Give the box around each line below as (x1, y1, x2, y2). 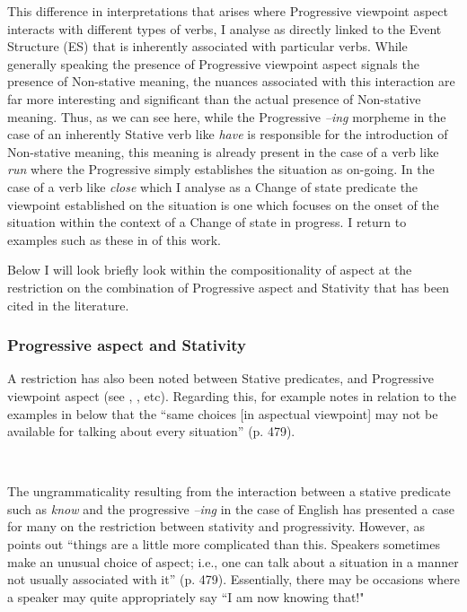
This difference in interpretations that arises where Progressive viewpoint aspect (7, 2, 448, 20)
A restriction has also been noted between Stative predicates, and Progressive (7, 369, 434, 388)
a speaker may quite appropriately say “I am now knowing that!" (7, 587, 365, 606)
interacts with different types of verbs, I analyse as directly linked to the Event (7, 19, 442, 38)
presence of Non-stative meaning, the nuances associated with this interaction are (7, 72, 455, 91)
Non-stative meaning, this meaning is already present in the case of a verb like (7, 142, 439, 161)
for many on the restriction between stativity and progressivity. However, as (7, 517, 425, 536)
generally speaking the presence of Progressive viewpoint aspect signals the (7, 54, 419, 73)
